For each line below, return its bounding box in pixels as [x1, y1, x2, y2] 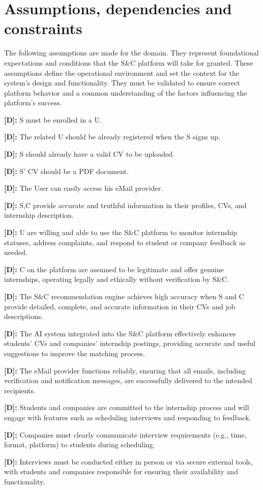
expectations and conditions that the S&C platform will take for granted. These [4, 57, 253, 68]
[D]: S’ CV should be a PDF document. [4, 165, 129, 176]
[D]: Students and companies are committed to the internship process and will [4, 402, 249, 413]
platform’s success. [4, 97, 62, 108]
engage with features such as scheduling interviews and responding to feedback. [4, 412, 251, 422]
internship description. [4, 210, 74, 220]
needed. [4, 247, 27, 257]
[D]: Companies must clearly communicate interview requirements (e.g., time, [4, 429, 247, 440]
